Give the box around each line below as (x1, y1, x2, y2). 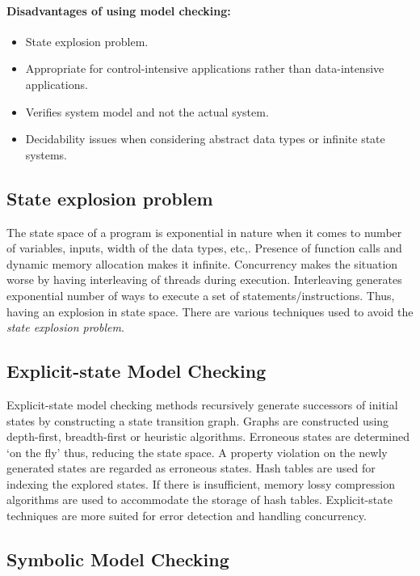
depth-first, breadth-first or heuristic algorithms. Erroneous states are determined (6, 428, 409, 445)
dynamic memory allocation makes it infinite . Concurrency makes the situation (6, 255, 398, 272)
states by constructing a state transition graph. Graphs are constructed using (6, 412, 389, 429)
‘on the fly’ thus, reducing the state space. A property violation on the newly (6, 443, 388, 460)
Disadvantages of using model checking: (6, 2, 231, 19)
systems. (25, 146, 67, 163)
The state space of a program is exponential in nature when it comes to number (6, 223, 402, 240)
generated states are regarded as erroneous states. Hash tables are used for (6, 460, 376, 476)
